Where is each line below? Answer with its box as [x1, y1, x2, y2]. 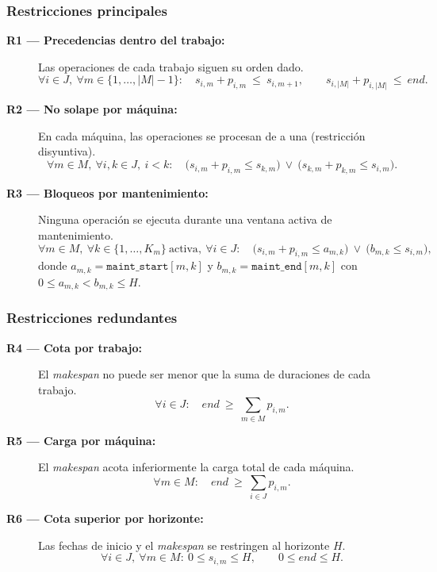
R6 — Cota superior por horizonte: [6, 510, 204, 527]
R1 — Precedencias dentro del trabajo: [6, 32, 225, 48]
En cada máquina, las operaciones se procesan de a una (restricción [38, 127, 366, 144]
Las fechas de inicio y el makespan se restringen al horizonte [38, 536, 330, 553]
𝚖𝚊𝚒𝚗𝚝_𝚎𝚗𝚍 [251, 261, 302, 273]
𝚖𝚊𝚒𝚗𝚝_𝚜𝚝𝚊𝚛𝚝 [106, 261, 169, 273]
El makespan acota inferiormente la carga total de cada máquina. [38, 459, 355, 475]
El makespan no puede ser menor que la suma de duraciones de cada [38, 366, 370, 382]
